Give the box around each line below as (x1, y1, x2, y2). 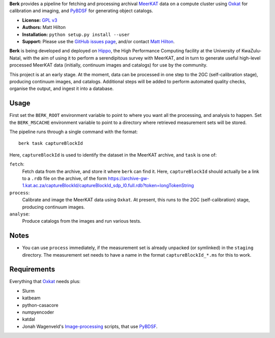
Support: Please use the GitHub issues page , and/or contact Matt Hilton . (22, 38, 175, 44)
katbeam (22, 295, 41, 301)
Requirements (9, 265, 56, 274)
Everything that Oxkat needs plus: (9, 279, 81, 285)
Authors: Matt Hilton (22, 24, 66, 30)
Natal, (9, 55, 22, 61)
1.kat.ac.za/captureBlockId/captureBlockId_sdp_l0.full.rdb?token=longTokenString (22, 182, 195, 189)
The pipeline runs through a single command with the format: (9, 129, 138, 135)
